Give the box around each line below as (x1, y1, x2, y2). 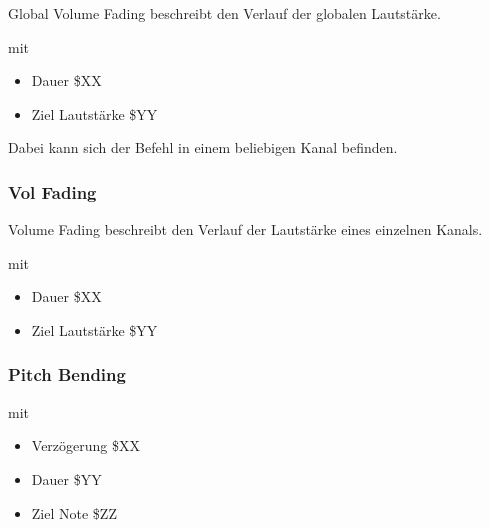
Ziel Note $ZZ (31, 502, 117, 523)
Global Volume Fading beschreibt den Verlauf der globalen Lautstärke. (8, 3, 441, 23)
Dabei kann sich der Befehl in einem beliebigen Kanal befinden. (8, 137, 398, 158)
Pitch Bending (8, 362, 126, 387)
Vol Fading (8, 179, 97, 204)
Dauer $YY (31, 468, 102, 489)
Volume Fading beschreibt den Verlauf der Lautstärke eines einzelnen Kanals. (8, 219, 483, 240)
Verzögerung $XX (31, 435, 140, 456)
